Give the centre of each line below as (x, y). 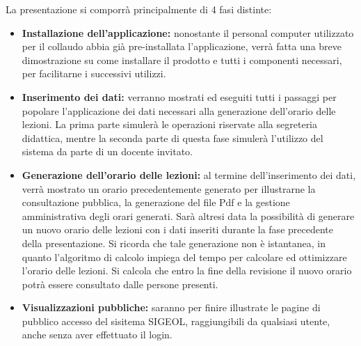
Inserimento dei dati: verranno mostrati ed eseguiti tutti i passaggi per (179, 96)
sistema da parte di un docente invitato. (107, 151)
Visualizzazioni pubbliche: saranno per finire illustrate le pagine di (171, 307)
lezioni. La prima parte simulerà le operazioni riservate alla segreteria (170, 124)
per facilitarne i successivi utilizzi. (94, 73)
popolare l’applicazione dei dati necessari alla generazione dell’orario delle (179, 110)
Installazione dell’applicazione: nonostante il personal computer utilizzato (188, 32)
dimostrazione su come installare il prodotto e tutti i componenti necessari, (182, 60)
